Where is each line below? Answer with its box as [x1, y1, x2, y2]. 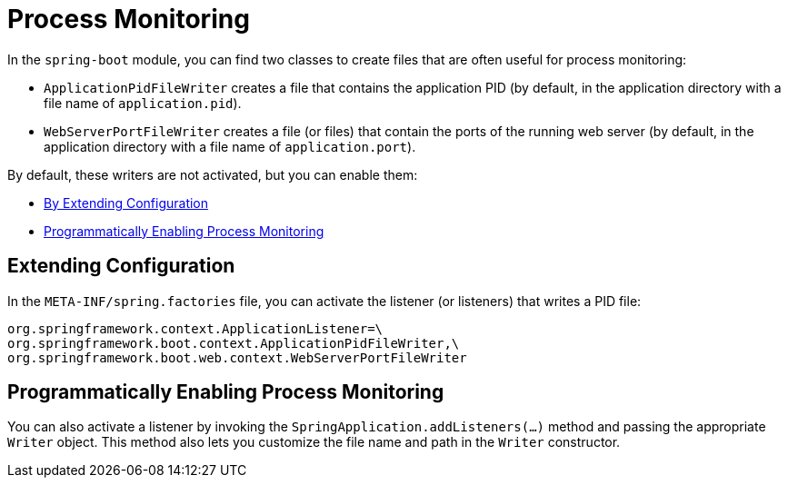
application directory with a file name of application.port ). [44, 138, 416, 154]
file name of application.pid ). [44, 94, 242, 111]
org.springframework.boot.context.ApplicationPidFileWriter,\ [7, 335, 460, 351]
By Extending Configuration [44, 194, 209, 211]
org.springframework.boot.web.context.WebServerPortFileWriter [7, 350, 467, 365]
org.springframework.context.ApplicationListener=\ [7, 321, 384, 336]
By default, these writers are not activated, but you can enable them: [7, 166, 418, 183]
